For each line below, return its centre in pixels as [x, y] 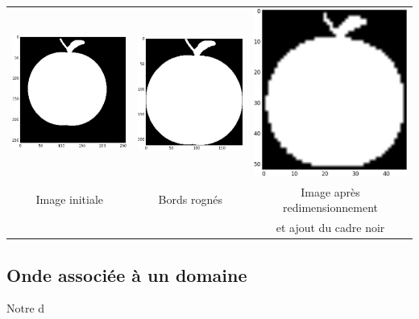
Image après [330, 191]
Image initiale [70, 199]
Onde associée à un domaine [127, 274]
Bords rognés [190, 199]
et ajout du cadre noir [330, 228]
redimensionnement [331, 207]
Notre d [26, 308]
